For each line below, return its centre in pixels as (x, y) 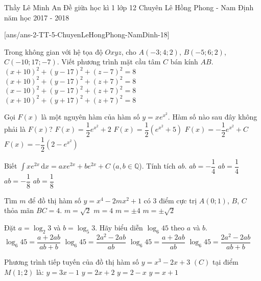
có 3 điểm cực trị (170, 200)
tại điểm (226, 261)
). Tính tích (157, 166)
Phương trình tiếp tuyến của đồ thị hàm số (72, 261)
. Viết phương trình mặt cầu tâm (109, 62)
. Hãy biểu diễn (119, 227)
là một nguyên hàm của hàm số (90, 116)
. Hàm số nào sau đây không (212, 116)
